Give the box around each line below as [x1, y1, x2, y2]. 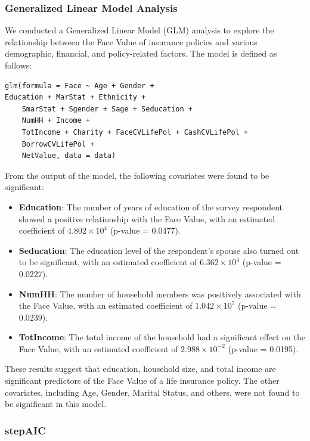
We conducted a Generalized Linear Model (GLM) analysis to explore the [5, 24, 274, 36]
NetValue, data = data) [21, 151, 116, 160]
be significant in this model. [5, 397, 107, 410]
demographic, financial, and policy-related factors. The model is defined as [5, 47, 277, 60]
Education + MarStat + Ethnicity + [5, 93, 146, 102]
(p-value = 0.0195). [228, 342, 299, 355]
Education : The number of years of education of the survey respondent [18, 200, 283, 213]
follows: [5, 59, 32, 71]
